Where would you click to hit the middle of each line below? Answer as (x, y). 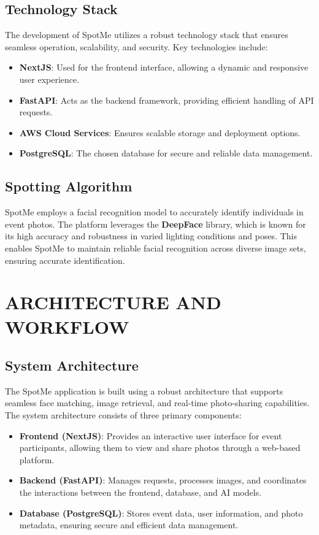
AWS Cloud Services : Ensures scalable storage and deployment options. (160, 132)
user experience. (49, 79)
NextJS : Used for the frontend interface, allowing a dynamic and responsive (164, 67)
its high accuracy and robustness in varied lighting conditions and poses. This (151, 236)
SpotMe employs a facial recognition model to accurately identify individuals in (154, 212)
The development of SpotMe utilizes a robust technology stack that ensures (147, 35)
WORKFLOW (67, 326)
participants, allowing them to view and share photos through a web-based (160, 448)
